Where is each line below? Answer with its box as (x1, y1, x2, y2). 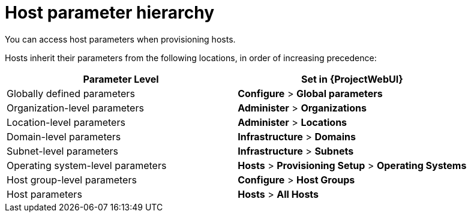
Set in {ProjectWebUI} (301, 73, 403, 85)
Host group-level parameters (7, 173, 137, 186)
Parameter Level (83, 73, 159, 85)
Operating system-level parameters (7, 159, 167, 171)
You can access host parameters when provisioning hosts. (5, 34, 236, 44)
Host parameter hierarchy (5, 2, 215, 23)
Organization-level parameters (7, 101, 144, 114)
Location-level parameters (7, 116, 125, 128)
